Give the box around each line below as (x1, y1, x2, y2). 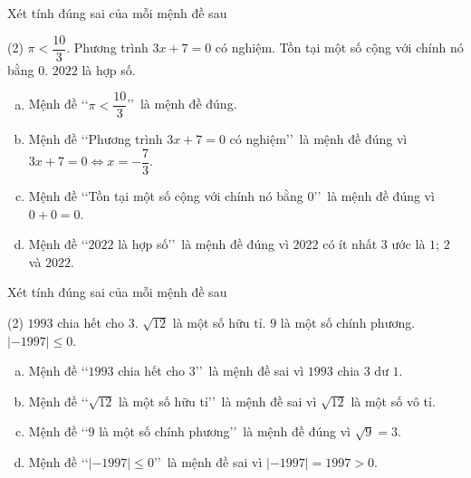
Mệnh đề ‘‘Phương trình (28, 129, 163, 148)
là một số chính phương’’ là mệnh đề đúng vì (99, 422, 351, 441)
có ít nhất (322, 234, 378, 253)
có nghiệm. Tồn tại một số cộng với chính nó (215, 38, 464, 57)
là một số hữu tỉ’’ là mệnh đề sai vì (118, 391, 317, 410)
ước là (391, 234, 426, 253)
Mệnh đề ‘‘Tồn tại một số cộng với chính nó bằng (28, 186, 303, 205)
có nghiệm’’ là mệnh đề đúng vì (229, 129, 408, 148)
